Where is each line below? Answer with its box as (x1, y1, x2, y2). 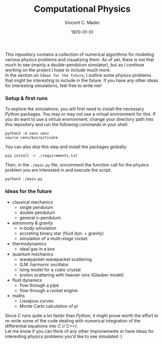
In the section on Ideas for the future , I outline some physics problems (5, 72, 152, 78)
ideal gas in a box (19, 246, 55, 252)
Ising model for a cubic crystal (19, 267, 81, 273)
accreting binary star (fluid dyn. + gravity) (19, 230, 104, 236)
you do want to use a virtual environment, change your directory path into (5, 116, 154, 122)
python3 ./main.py (5, 177, 43, 182)
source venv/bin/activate (5, 136, 58, 140)
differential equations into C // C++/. (5, 323, 78, 329)
